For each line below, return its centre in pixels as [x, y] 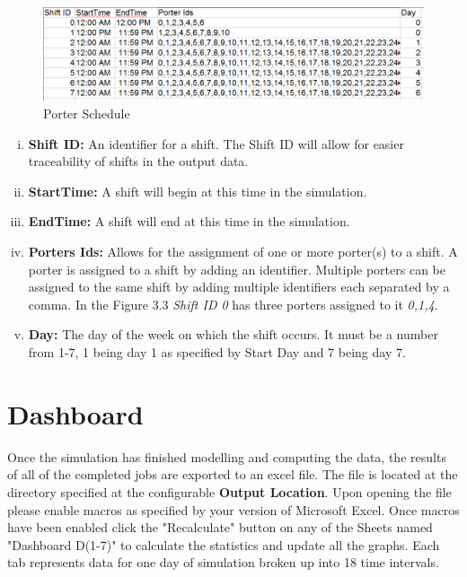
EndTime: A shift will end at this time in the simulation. [189, 221]
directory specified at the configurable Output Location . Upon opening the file [229, 491]
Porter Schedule [87, 114]
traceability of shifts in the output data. [138, 161]
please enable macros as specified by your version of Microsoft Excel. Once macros [233, 509]
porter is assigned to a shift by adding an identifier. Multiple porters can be [237, 269]
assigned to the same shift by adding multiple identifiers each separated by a [239, 287]
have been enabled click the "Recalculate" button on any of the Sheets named [220, 527]
